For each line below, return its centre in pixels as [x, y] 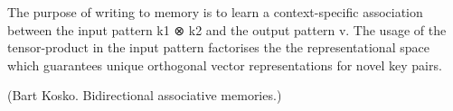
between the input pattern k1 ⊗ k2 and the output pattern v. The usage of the [227, 29]
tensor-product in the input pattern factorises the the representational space [218, 47]
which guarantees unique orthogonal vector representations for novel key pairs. [225, 65]
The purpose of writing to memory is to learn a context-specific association [215, 12]
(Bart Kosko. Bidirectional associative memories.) [145, 95]
